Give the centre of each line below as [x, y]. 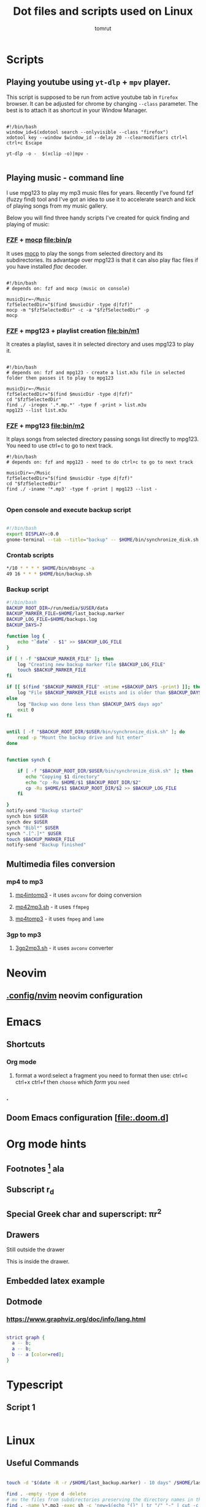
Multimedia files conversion [61, 864]
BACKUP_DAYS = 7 [25, 625]
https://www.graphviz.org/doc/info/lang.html [76, 1320]
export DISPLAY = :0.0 [33, 534]
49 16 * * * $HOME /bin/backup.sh [49, 574]
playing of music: [28, 224]
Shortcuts [26, 1045]
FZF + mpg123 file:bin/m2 [45, 426]
